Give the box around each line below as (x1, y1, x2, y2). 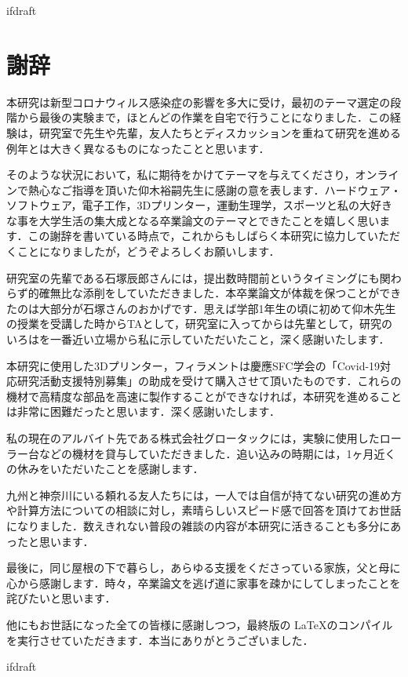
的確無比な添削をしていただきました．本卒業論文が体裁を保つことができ (27, 285, 402, 301)
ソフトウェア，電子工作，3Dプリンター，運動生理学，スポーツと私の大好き (6, 197, 393, 213)
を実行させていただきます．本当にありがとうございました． (6, 632, 314, 648)
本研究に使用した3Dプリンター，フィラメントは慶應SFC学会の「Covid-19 (6, 357, 381, 373)
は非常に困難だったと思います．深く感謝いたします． (6, 403, 280, 420)
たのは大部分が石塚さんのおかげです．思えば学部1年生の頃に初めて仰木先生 (6, 300, 396, 316)
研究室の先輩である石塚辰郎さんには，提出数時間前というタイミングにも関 (6, 269, 391, 286)
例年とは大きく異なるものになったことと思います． (6, 140, 270, 156)
